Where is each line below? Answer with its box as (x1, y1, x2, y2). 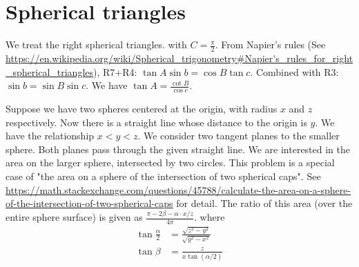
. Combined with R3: (250, 64, 339, 79)
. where (193, 210, 225, 224)
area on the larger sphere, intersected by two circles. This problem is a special (6, 155, 335, 170)
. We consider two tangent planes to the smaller (137, 128, 340, 143)
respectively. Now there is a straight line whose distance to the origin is (6, 115, 307, 129)
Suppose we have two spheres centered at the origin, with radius (6, 101, 278, 115)
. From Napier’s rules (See (215, 37, 326, 52)
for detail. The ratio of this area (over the (176, 196, 353, 210)
